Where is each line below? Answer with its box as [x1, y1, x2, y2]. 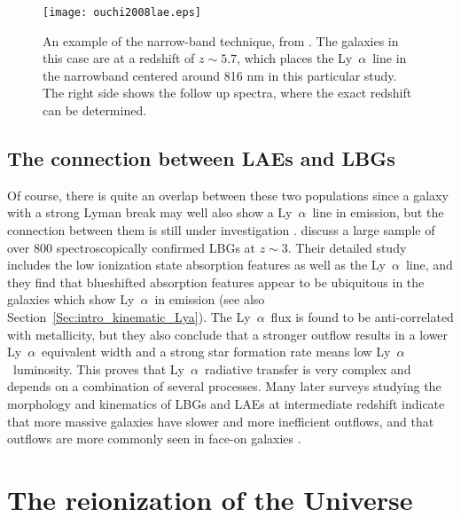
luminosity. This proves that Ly [12, 359, 184, 378]
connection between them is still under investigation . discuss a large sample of [7, 221, 435, 239]
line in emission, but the [312, 203, 444, 222]
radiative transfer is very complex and [204, 359, 411, 378]
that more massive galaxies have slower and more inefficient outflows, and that [7, 411, 434, 430]
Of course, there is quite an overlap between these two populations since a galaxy [7, 185, 449, 204]
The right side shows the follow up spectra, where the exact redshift [43, 83, 412, 102]
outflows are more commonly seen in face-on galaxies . [7, 429, 301, 448]
